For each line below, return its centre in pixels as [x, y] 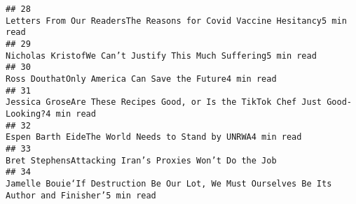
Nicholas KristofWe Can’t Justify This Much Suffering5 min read [161, 56]
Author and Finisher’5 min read [81, 195]
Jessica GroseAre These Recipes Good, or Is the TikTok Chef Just [164, 102]
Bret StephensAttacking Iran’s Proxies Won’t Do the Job [141, 160]
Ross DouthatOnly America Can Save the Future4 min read [141, 79]
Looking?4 [28, 114]
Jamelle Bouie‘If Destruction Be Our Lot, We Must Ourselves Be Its [169, 183]
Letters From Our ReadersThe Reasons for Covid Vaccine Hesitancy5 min [176, 21]
